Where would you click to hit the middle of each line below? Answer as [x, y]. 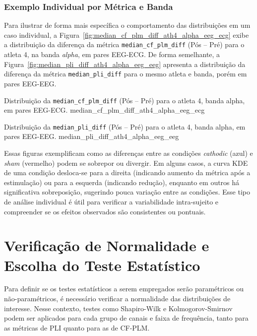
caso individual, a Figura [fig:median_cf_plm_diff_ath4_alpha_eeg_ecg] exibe [127, 34]
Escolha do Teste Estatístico [102, 265]
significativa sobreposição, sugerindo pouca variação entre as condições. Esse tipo [127, 192]
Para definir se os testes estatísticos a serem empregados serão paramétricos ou [124, 289]
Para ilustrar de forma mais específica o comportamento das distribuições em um [127, 25]
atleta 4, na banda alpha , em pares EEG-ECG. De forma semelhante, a [112, 54]
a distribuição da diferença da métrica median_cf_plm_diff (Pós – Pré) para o [124, 44]
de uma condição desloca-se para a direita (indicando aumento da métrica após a [127, 172]
